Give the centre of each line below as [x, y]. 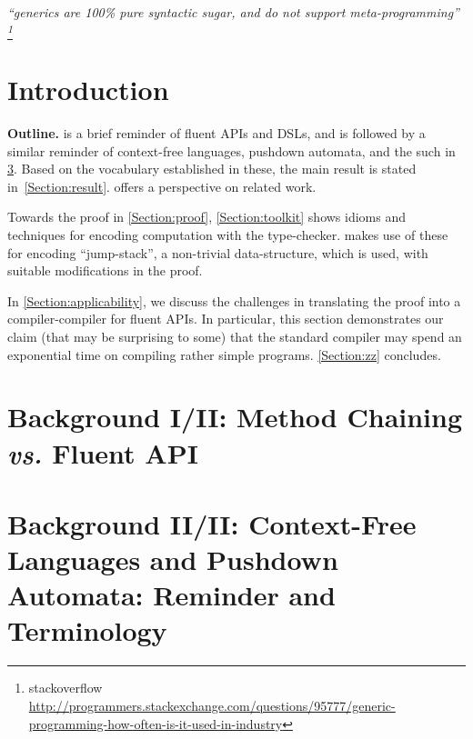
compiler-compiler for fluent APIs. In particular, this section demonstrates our [226, 319]
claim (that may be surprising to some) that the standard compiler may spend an [235, 336]
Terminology [87, 630]
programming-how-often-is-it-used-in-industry [156, 723]
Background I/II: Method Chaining [235, 417]
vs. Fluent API [103, 453]
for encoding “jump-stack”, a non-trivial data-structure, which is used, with [218, 252]
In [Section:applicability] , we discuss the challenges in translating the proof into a [234, 300]
